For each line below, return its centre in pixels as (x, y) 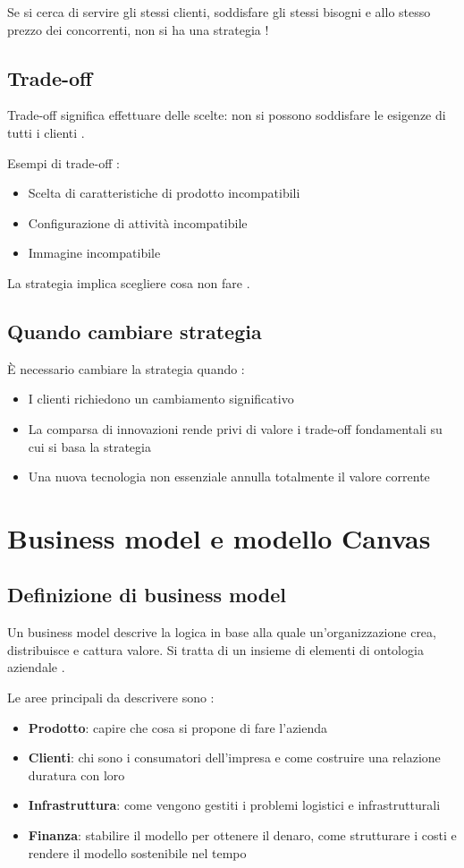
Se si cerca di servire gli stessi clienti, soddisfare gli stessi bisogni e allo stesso (219, 12)
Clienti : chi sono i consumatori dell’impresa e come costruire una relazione (234, 757)
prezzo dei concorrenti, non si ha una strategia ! (138, 29)
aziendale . (36, 667)
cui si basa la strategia (89, 446)
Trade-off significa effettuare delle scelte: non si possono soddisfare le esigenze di (227, 115)
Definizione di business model (147, 595)
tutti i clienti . (46, 132)
